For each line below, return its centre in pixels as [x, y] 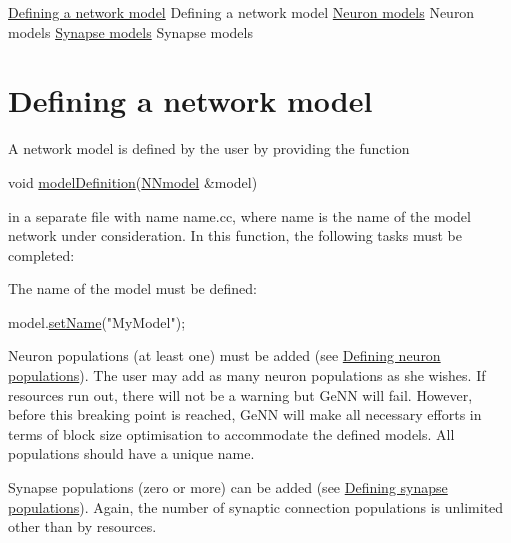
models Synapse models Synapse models [130, 31]
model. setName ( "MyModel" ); [97, 321]
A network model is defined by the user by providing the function [209, 148]
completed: [41, 254]
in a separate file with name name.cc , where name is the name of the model [239, 215]
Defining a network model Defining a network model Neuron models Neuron [241, 12]
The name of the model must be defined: [132, 288]
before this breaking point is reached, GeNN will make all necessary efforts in [245, 414]
